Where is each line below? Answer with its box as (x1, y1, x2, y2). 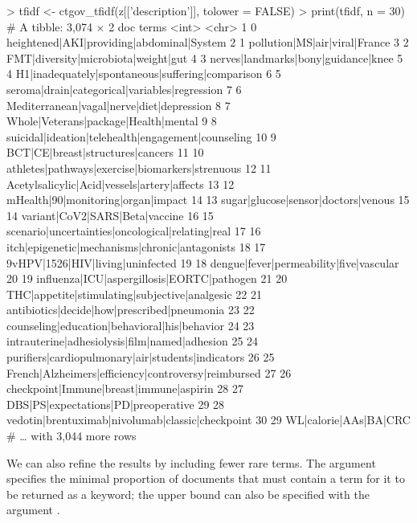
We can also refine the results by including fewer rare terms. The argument (6, 454, 376, 471)
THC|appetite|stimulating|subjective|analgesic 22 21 (6, 285, 262, 302)
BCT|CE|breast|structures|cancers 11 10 (6, 144, 204, 161)
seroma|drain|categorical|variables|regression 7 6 (6, 80, 242, 97)
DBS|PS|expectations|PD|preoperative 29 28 (6, 395, 225, 412)
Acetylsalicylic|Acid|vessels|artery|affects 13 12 (6, 175, 235, 192)
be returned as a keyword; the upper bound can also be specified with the (6, 485, 370, 502)
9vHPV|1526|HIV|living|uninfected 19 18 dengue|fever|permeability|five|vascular (6, 254, 399, 271)
